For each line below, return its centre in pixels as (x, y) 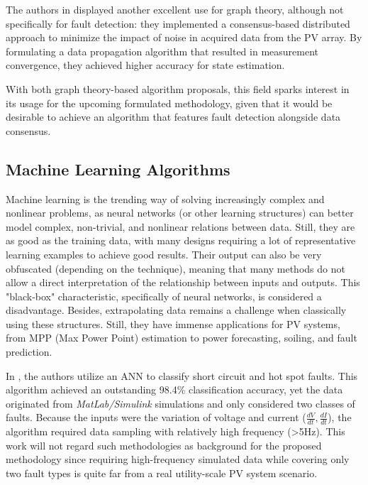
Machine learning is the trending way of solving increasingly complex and (165, 198)
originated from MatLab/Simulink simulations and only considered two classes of (180, 403)
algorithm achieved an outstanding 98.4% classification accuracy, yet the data (174, 389)
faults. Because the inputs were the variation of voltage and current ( (156, 417)
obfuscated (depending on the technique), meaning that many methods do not (175, 268)
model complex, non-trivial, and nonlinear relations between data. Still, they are (180, 226)
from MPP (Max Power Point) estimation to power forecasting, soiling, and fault (182, 338)
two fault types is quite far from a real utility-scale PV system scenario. (162, 473)
